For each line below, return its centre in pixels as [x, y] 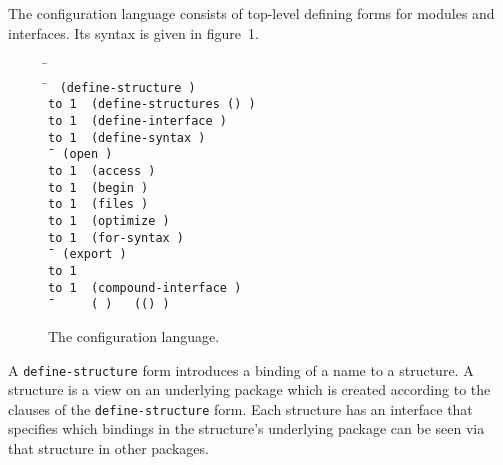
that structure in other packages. [108, 448]
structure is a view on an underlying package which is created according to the [249, 389]
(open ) [87, 154]
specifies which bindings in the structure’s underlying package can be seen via [246, 428]
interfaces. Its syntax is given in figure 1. [133, 32]
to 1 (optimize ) [109, 221]
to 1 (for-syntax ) [116, 237]
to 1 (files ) [98, 204]
